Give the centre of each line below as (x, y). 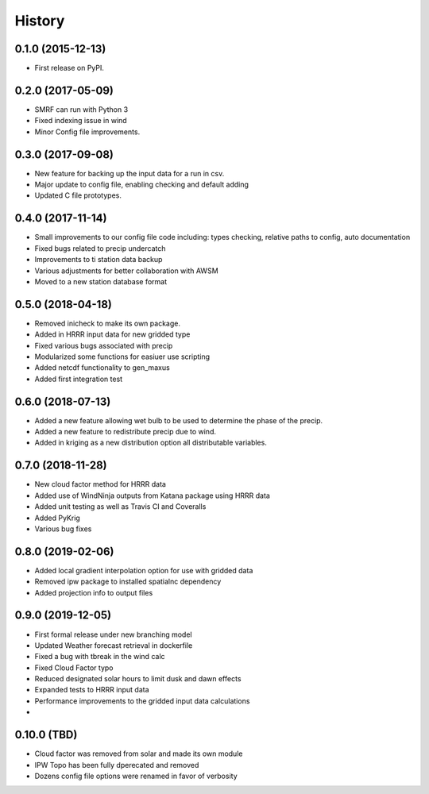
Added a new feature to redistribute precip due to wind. (125, 432)
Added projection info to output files (94, 592)
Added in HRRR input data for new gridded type (112, 334)
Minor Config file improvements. (87, 132)
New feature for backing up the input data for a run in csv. (129, 173)
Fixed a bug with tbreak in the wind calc (100, 657)
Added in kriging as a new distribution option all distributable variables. (151, 443)
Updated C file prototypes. (78, 195)
